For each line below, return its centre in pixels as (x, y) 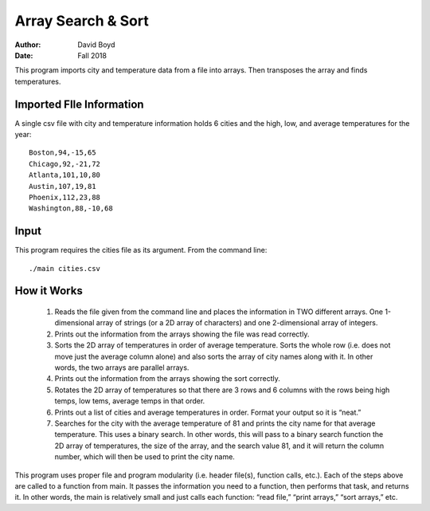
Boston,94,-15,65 (63, 153)
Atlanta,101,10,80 (65, 175)
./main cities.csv (65, 268)
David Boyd (96, 45)
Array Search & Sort (82, 21)
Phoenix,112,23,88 (65, 197)
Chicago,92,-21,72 (65, 164)
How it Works (49, 291)
